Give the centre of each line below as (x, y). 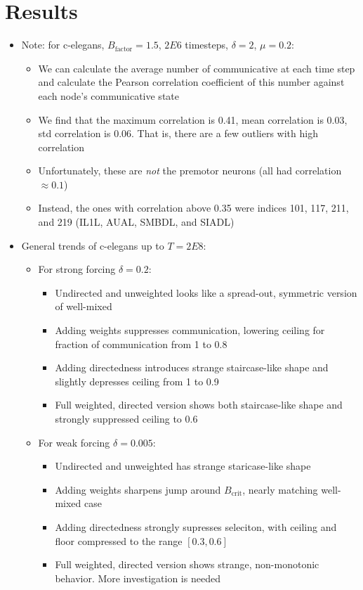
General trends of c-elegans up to (93, 245)
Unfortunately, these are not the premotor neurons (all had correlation (190, 171)
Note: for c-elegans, (63, 45)
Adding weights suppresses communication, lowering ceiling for (190, 330)
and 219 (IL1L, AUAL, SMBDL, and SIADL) (136, 222)
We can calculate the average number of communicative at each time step (197, 68)
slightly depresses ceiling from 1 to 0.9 (137, 381)
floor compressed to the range (119, 540)
